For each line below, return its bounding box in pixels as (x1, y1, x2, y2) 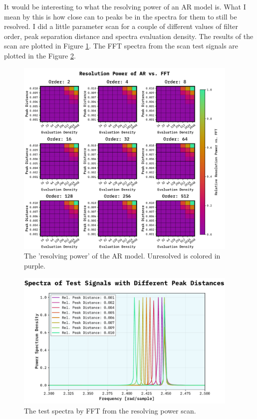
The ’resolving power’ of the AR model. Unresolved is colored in (24, 250, 221, 261)
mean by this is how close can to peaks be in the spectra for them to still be (4, 11, 237, 21)
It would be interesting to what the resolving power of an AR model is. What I (4, 1, 246, 11)
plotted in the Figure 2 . (4, 50, 76, 60)
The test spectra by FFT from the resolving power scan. (24, 405, 196, 415)
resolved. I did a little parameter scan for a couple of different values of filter (4, 21, 239, 31)
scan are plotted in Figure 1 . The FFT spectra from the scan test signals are (4, 40, 239, 51)
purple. (24, 260, 45, 271)
